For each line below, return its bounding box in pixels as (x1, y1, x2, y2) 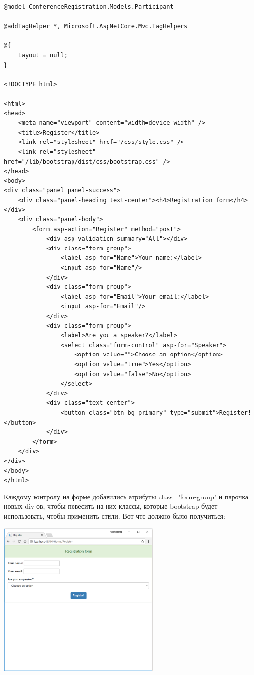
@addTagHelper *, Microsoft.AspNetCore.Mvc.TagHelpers (4, 23, 188, 30)
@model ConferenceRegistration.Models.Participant (4, 3, 174, 10)
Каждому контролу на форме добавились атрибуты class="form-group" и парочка (4, 491, 249, 501)
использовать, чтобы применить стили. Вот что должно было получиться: (4, 510, 225, 521)
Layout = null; (18, 51, 68, 59)
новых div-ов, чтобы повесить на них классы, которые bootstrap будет (4, 501, 218, 511)
